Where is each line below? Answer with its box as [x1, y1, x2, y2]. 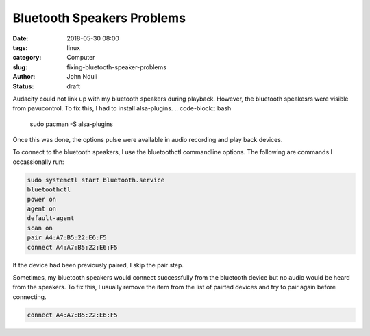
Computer [66, 53, 95, 62]
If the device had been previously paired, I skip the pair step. [12, 261, 184, 269]
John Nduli [66, 73, 98, 81]
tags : [12, 43, 28, 51]
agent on [27, 205, 57, 213]
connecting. [12, 292, 47, 301]
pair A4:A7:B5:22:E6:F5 [27, 234, 108, 241]
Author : [12, 73, 36, 81]
